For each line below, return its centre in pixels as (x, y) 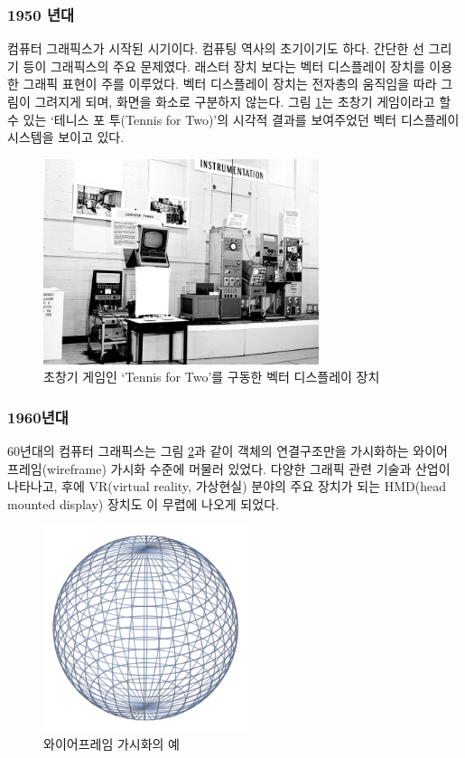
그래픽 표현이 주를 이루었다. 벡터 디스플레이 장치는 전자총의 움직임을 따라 (230, 84)
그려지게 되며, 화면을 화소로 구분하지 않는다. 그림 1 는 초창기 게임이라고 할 (243, 101)
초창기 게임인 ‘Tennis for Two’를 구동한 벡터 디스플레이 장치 (212, 377)
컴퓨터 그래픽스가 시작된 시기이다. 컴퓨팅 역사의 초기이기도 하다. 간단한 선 (216, 48)
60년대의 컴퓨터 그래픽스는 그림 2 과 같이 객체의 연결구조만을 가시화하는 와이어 (228, 450)
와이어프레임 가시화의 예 (112, 743)
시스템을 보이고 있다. (66, 137)
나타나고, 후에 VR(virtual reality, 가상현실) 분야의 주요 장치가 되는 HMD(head (227, 486)
